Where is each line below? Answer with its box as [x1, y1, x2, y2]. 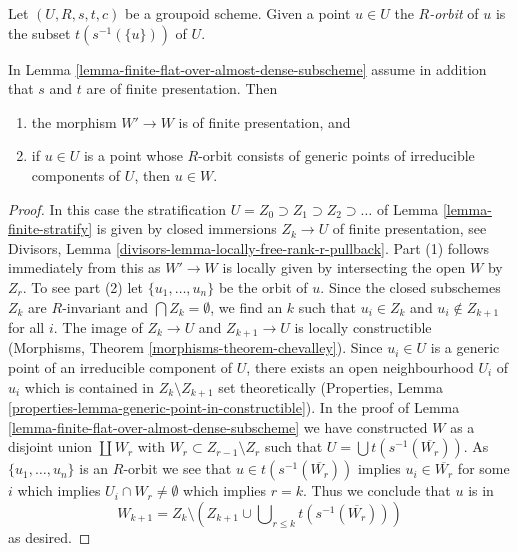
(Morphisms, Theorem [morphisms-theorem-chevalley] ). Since [8, 337, 383, 358]
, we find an [210, 296, 283, 317]
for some [457, 458, 510, 479]
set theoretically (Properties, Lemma [218, 376, 443, 397]
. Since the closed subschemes [320, 276, 501, 297]
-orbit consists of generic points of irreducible [198, 145, 475, 166]
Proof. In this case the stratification [8, 198, 226, 219]
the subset [8, 22, 71, 43]
